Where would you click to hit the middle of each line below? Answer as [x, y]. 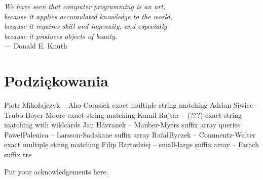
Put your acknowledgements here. [56, 171]
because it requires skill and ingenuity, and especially [86, 26]
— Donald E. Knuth [36, 46]
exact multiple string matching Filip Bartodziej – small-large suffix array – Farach [132, 144]
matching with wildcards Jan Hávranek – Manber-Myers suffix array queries [122, 125]
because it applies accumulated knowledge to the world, [88, 16]
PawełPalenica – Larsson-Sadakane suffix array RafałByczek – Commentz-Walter [130, 134]
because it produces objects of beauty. [61, 36]
